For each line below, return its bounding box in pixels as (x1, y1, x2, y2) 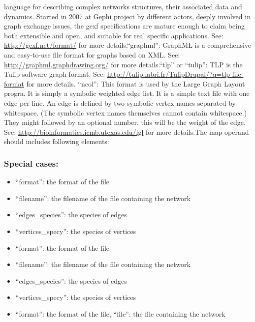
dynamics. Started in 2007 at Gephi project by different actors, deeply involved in (4, 11, 251, 21)
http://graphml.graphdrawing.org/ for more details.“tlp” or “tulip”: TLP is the (4, 59, 243, 69)
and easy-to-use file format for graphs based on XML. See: (4, 49, 180, 59)
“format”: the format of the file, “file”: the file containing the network (15, 308, 225, 319)
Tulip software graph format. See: (4, 69, 105, 79)
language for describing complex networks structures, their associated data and (4, 1, 242, 11)
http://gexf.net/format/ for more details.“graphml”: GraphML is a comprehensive (4, 40, 252, 50)
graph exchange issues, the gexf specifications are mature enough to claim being (4, 21, 245, 31)
